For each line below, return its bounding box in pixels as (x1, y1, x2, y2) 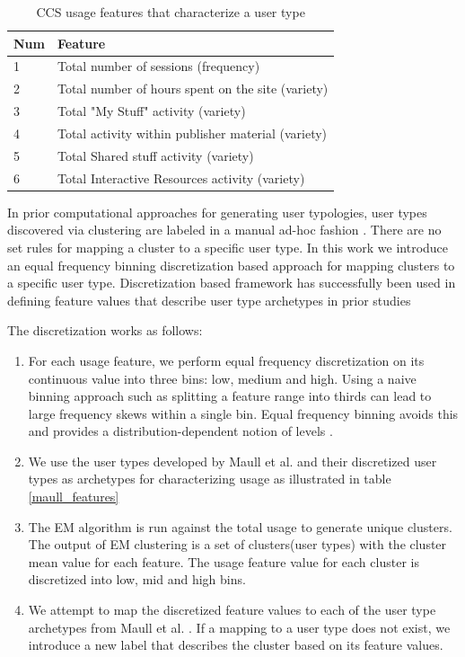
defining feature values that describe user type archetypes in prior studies (7, 290, 411, 309)
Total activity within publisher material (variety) (57, 123, 328, 142)
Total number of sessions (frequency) (57, 57, 260, 75)
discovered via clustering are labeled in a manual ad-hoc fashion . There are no (7, 220, 442, 239)
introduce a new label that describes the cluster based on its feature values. (28, 635, 443, 654)
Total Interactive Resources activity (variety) (57, 168, 305, 187)
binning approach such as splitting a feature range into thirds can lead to (28, 386, 432, 405)
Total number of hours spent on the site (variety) (57, 79, 329, 98)
